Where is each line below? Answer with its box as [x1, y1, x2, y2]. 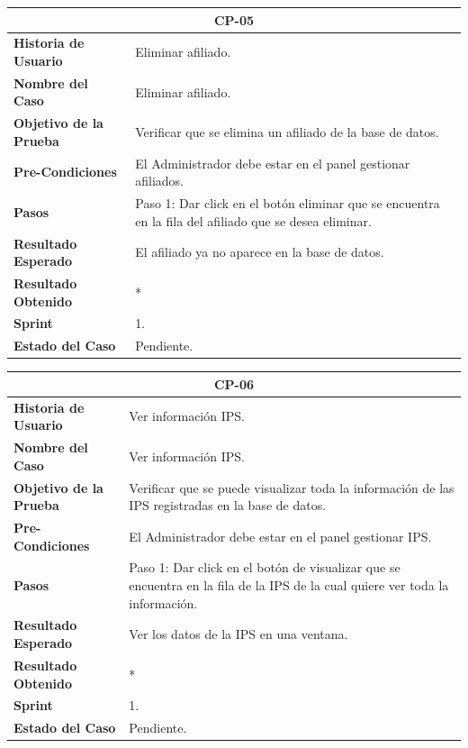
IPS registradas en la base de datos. [129, 496, 327, 515]
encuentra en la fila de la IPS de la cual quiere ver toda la [129, 576, 449, 595]
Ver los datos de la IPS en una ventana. [129, 625, 348, 643]
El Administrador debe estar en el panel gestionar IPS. [129, 526, 432, 545]
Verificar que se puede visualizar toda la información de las [129, 478, 454, 497]
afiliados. [135, 171, 184, 190]
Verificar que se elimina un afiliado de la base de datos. [135, 123, 439, 141]
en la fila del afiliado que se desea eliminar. [135, 211, 372, 230]
